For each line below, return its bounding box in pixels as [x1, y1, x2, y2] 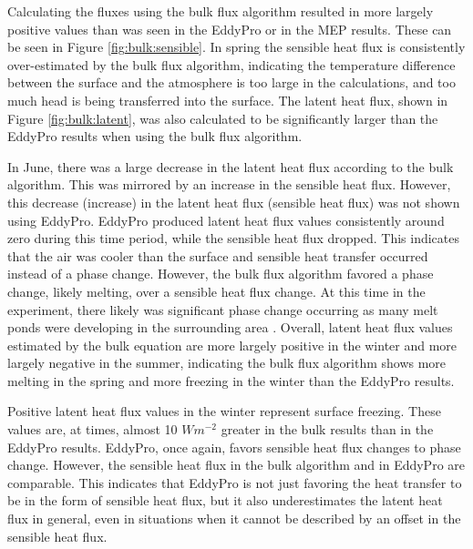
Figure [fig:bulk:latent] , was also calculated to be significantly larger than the [7, 108, 438, 127]
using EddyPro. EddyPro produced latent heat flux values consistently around [7, 210, 445, 229]
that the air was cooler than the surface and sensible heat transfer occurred [7, 246, 428, 265]
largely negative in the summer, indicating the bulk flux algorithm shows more [7, 353, 447, 372]
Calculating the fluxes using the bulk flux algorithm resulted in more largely [7, 2, 434, 20]
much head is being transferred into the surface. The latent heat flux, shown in [7, 90, 448, 109]
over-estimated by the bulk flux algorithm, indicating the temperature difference [7, 55, 456, 74]
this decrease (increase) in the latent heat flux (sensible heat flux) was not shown [7, 192, 460, 211]
